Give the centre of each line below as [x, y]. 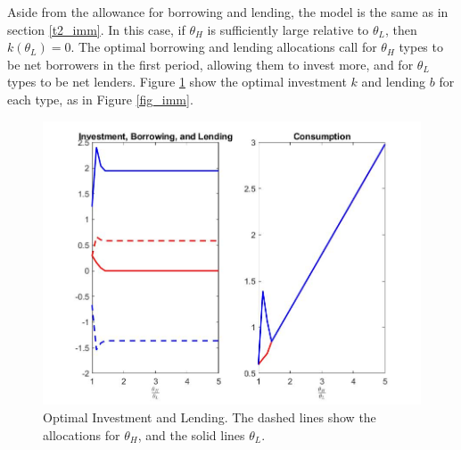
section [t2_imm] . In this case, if [96, 29]
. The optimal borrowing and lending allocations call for [224, 47]
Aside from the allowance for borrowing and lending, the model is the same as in [228, 12]
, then [401, 29]
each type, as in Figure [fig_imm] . [100, 99]
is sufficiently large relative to [288, 29]
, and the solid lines [191, 434]
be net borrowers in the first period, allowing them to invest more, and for [210, 64]
